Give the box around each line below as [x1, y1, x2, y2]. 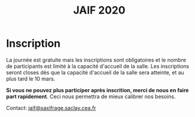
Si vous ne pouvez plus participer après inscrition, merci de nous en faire [6, 86, 189, 93]
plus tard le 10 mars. [6, 75, 56, 82]
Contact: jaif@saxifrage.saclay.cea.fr [6, 104, 96, 111]
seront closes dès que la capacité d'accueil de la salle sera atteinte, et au [6, 69, 184, 76]
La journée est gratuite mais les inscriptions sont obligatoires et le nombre [6, 56, 186, 63]
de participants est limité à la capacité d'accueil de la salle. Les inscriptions [6, 63, 189, 70]
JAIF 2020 [73, 4, 126, 17]
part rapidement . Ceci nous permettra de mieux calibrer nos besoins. [6, 93, 176, 100]
